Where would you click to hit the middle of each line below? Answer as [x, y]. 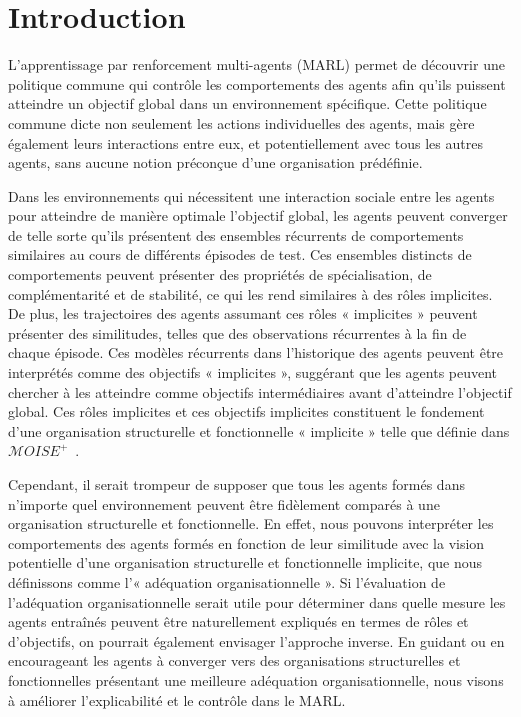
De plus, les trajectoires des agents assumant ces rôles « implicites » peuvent [243, 313]
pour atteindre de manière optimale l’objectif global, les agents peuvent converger [258, 215]
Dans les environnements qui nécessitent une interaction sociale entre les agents [251, 195]
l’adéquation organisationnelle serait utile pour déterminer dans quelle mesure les [257, 601]
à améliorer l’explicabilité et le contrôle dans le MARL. [177, 699]
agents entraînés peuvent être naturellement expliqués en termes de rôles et [238, 621]
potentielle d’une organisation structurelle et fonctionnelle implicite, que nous [245, 562]
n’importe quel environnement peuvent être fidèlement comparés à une [224, 503]
